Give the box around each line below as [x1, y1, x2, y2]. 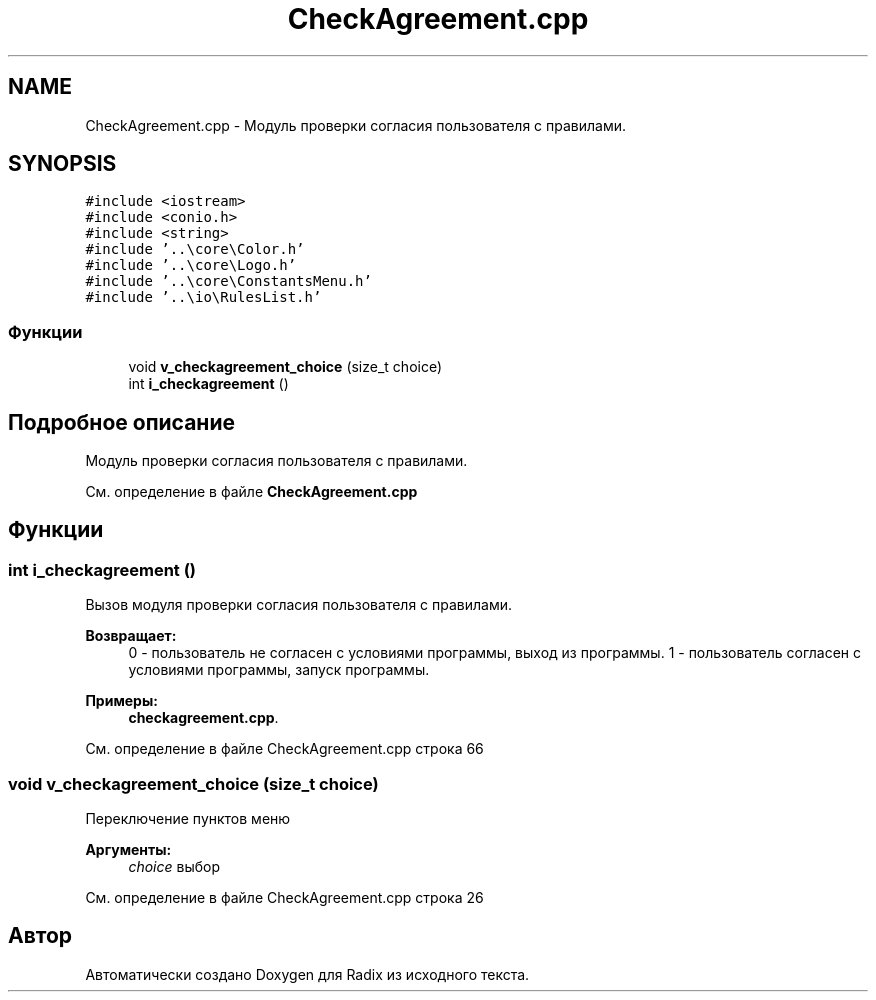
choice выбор [128, 858, 220, 875]
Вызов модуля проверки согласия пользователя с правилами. [85, 596, 513, 614]
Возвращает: [85, 627, 177, 645]
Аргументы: [85, 841, 172, 858]
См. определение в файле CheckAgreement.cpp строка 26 [85, 889, 484, 906]
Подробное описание [8, 409, 235, 435]
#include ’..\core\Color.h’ [85, 241, 305, 258]
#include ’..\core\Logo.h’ [85, 257, 297, 274]
